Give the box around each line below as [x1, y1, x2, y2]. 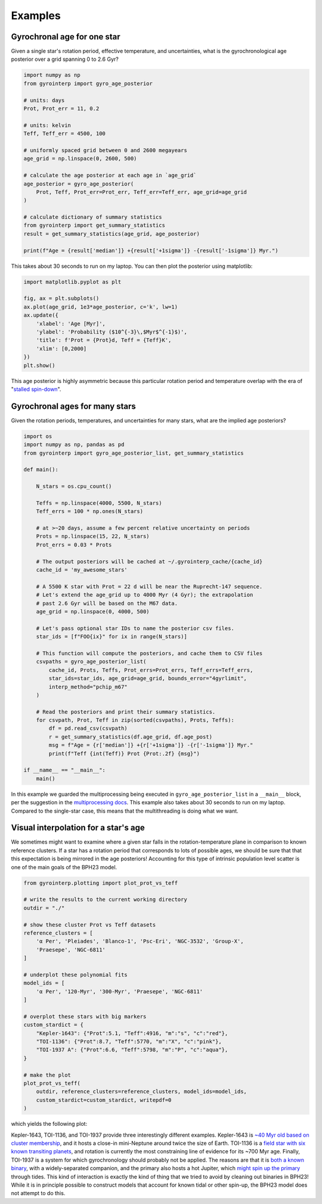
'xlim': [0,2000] [36, 345, 87, 352]
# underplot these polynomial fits [23, 971, 128, 978]
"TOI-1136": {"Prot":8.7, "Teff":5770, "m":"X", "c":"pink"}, [36, 1038, 222, 1045]
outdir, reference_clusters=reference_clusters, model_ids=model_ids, [36, 1088, 247, 1095]
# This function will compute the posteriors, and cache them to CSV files [36, 650, 263, 656]
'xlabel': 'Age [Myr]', [36, 320, 106, 327]
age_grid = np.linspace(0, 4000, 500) [36, 608, 150, 615]
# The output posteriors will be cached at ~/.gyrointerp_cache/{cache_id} [36, 558, 263, 565]
